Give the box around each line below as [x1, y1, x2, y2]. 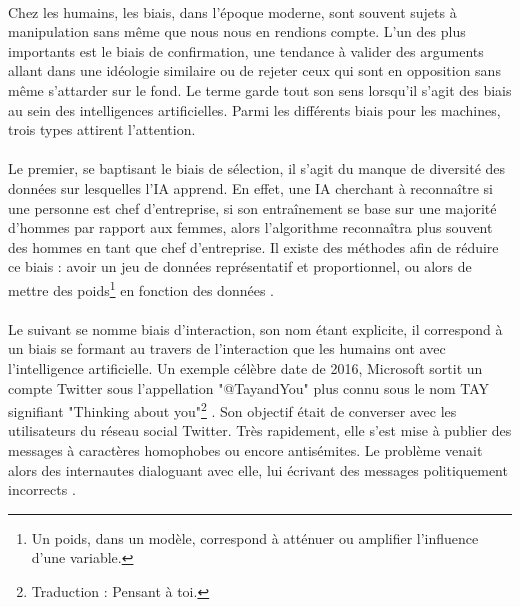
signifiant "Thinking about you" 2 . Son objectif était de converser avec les [8, 398, 457, 421]
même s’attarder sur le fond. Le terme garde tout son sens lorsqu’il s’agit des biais [8, 79, 512, 100]
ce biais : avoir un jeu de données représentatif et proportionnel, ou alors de [8, 256, 472, 277]
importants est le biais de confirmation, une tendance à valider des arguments [8, 40, 484, 61]
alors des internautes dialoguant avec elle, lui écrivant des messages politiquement [8, 459, 508, 480]
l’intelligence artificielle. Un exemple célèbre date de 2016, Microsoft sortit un [8, 357, 483, 378]
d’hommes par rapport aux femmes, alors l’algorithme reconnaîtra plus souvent [8, 217, 493, 238]
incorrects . [8, 479, 76, 500]
